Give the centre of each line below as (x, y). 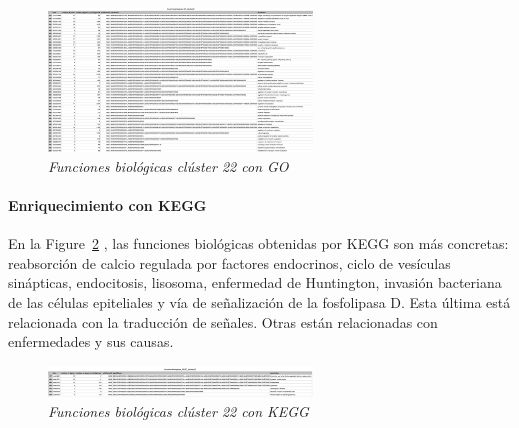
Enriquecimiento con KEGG (107, 204)
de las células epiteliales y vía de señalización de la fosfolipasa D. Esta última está (259, 301)
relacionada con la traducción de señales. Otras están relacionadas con (223, 321)
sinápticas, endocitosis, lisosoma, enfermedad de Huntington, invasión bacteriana (255, 282)
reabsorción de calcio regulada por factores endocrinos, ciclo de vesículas (229, 262)
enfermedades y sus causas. (91, 341)
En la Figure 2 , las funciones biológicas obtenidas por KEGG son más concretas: (258, 243)
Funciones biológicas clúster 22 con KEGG (178, 411)
